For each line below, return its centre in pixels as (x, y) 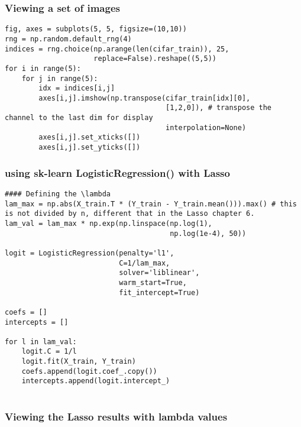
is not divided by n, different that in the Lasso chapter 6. (130, 214)
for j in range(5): (60, 78)
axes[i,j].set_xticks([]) (90, 138)
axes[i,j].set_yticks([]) (90, 148)
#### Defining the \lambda (58, 194)
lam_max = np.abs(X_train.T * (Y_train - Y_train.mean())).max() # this (151, 204)
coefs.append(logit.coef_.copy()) (89, 371)
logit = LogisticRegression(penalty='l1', (90, 253)
